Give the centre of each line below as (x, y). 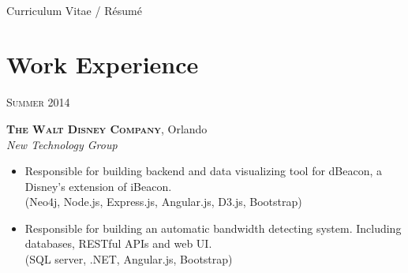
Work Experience (103, 64)
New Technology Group (62, 144)
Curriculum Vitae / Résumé (74, 10)
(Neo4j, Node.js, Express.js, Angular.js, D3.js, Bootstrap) (163, 202)
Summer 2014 (38, 102)
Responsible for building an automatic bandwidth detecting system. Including (213, 228)
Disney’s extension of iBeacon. (98, 186)
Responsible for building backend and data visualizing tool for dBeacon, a (204, 171)
